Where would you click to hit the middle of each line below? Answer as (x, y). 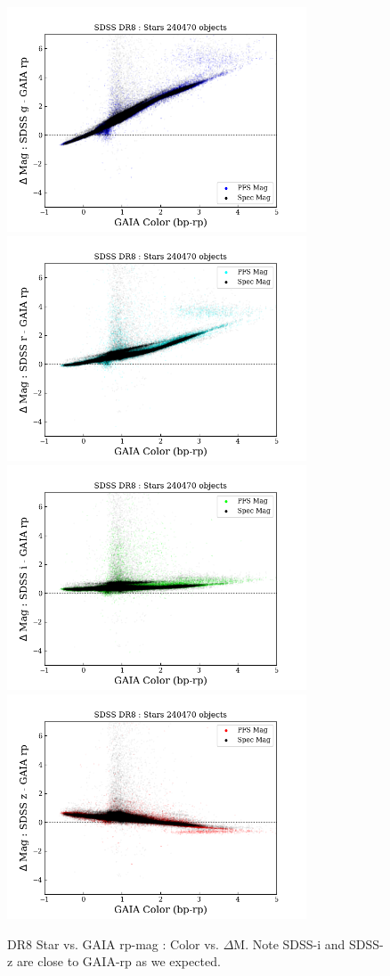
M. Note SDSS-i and (289, 943)
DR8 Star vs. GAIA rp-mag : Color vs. (113, 943)
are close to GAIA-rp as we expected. (118, 961)
